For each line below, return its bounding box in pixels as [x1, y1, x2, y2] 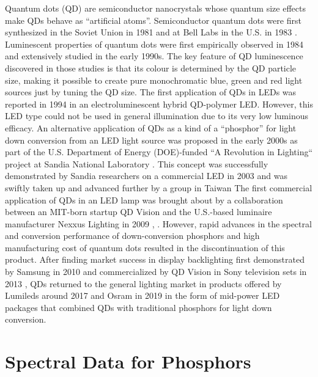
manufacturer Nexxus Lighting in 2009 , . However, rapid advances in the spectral [5, 217, 312, 230]
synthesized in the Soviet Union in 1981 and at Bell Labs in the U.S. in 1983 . [5, 26, 297, 38]
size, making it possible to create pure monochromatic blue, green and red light [5, 73, 303, 86]
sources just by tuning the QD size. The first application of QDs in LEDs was [5, 86, 297, 98]
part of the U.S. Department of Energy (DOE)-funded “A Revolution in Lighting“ [5, 145, 313, 158]
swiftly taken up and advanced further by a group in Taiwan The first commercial [5, 181, 312, 194]
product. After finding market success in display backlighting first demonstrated [5, 253, 305, 266]
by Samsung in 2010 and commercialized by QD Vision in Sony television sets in [5, 265, 307, 278]
